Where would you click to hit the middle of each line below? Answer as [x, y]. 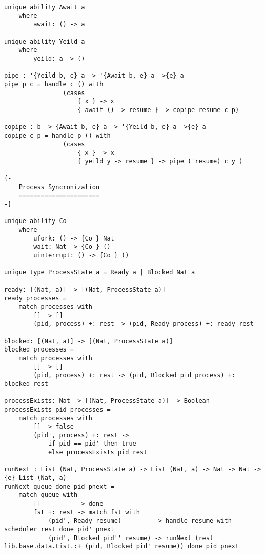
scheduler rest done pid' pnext [59, 530]
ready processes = [35, 298]
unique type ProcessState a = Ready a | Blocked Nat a [100, 273]
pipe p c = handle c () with [54, 84]
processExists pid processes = [57, 409]
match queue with [48, 495]
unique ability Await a [45, 7]
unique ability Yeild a [45, 41]
